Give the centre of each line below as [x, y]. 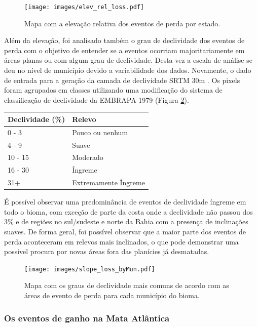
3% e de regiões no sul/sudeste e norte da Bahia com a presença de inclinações [126, 221]
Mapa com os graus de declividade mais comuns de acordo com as [127, 285]
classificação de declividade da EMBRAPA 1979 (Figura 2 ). [97, 99]
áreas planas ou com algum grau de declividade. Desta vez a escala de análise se [128, 60]
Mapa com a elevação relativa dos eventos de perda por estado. [122, 23]
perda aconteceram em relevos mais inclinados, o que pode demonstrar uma [121, 241]
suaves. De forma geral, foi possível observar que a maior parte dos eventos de [125, 231]
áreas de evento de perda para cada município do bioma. [112, 295]
